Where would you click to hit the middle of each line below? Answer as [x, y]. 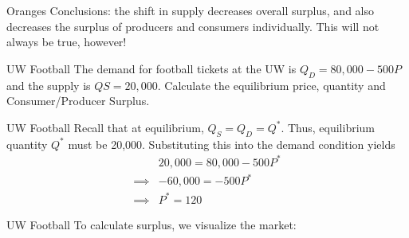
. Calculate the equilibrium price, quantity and [271, 85]
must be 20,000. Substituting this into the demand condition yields [232, 144]
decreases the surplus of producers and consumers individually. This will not [193, 26]
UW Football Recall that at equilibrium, [105, 127]
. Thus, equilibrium [328, 127]
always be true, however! [67, 42]
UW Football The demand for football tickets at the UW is [151, 68]
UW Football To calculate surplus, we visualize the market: [151, 224]
